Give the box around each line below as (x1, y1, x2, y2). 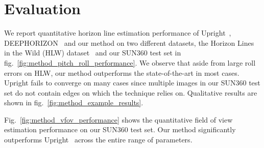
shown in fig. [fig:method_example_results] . (4, 97, 143, 108)
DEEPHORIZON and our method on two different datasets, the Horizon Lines (4, 37, 254, 48)
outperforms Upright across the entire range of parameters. (4, 134, 193, 145)
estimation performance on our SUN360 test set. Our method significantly (4, 124, 236, 135)
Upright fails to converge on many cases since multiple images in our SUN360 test (4, 77, 260, 88)
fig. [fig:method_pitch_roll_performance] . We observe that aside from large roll (4, 57, 256, 68)
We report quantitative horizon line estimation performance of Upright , (4, 27, 231, 38)
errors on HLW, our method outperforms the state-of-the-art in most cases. (4, 67, 239, 78)
